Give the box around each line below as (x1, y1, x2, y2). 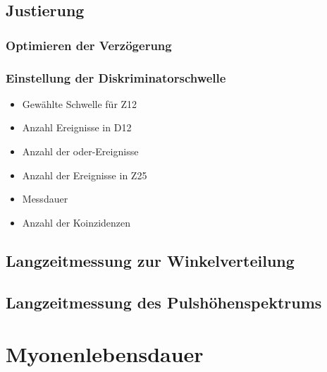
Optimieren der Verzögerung (6, 36, 172, 54)
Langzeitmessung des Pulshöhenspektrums (6, 291, 322, 313)
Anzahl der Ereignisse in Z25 (22, 167, 147, 182)
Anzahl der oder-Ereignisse (22, 144, 139, 159)
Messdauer (22, 191, 68, 206)
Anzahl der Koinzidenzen (22, 215, 131, 229)
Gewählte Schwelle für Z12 (22, 96, 137, 111)
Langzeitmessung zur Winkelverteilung (6, 249, 295, 271)
